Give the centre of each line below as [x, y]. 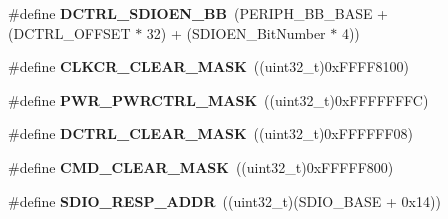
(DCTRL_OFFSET [69, 32]
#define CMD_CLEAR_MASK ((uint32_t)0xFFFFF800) [201, 166]
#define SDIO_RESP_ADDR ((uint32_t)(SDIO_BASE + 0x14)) [224, 200]
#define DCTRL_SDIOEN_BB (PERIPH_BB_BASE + [198, 13]
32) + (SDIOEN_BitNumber [236, 32]
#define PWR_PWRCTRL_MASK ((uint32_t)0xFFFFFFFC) [218, 99]
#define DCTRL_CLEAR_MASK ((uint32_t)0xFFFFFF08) [211, 133]
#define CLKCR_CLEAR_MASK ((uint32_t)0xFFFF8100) [209, 66]
